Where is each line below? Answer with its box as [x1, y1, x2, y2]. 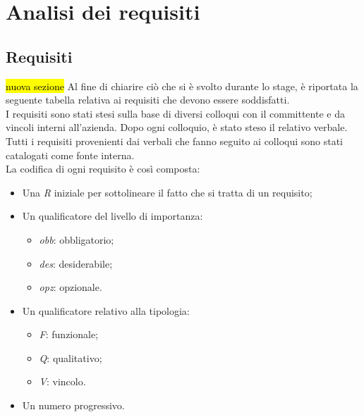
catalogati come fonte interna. [6, 147, 135, 162]
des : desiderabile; [39, 256, 113, 270]
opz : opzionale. [39, 280, 102, 294]
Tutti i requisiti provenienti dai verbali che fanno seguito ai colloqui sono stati [6, 133, 344, 148]
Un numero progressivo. [22, 398, 125, 413]
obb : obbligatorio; [39, 232, 114, 247]
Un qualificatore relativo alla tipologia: [22, 303, 190, 318]
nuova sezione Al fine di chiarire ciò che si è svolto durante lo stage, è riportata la [6, 78, 358, 93]
